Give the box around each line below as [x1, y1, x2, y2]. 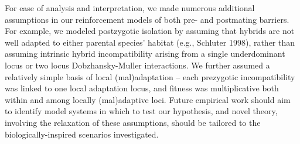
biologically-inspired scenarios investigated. [5, 128, 159, 140]
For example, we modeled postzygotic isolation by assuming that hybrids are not [5, 25, 295, 37]
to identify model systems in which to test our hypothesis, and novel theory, [5, 105, 278, 117]
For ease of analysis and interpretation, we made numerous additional [5, 2, 255, 13]
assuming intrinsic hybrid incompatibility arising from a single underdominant [5, 47, 285, 60]
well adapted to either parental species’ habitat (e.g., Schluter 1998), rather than [5, 36, 295, 48]
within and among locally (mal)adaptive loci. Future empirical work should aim [5, 93, 291, 105]
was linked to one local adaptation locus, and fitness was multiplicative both [5, 82, 279, 94]
